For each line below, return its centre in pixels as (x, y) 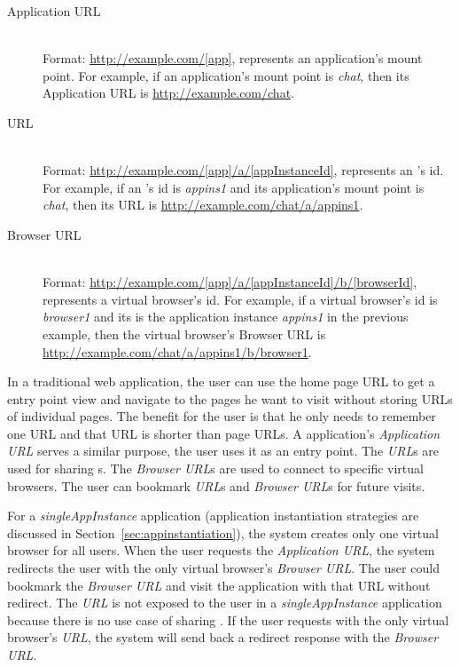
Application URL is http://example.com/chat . (168, 93)
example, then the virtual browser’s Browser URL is (184, 333)
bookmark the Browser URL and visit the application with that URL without (219, 585)
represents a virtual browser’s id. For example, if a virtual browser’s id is (240, 299)
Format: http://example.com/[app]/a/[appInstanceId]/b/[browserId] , (230, 282)
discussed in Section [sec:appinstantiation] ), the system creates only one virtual (223, 532)
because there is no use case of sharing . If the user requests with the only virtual (228, 619)
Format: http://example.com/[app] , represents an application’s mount (233, 58)
